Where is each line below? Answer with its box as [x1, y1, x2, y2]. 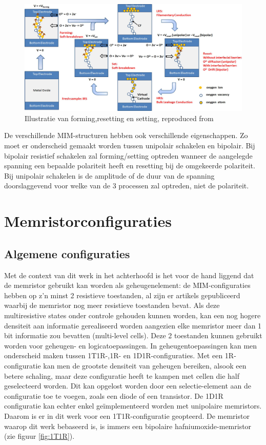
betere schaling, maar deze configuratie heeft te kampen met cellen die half [4, 370, 240, 381]
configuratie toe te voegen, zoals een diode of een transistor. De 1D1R [4, 390, 223, 401]
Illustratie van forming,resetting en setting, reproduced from [25, 112, 214, 123]
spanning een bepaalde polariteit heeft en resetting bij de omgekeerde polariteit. [4, 160, 255, 171]
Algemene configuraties [4, 245, 130, 261]
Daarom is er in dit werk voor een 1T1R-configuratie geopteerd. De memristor [4, 410, 250, 421]
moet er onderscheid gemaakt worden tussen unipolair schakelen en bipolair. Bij [4, 140, 255, 151]
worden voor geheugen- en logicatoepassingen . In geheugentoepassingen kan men [4, 340, 257, 351]
